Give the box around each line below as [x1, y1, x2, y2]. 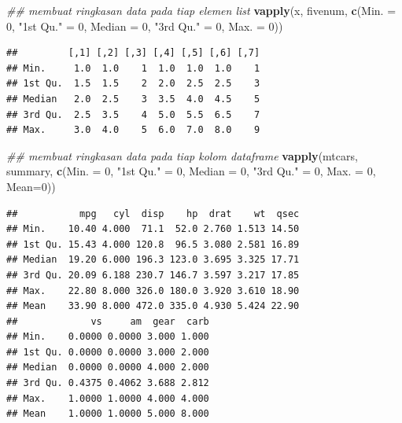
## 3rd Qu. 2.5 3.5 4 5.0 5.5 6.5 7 [6, 109, 260, 120]
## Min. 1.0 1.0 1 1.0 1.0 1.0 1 [6, 62, 260, 74]
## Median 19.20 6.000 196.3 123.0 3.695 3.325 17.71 [6, 254, 300, 266]
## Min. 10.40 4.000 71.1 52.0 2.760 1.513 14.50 [6, 223, 300, 235]
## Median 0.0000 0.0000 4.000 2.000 [6, 362, 209, 373]
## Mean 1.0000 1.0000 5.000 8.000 [6, 408, 209, 420]
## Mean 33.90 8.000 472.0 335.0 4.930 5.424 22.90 [6, 300, 300, 312]
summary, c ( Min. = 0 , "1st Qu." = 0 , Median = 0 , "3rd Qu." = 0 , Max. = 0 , [6, 163, 376, 179]
